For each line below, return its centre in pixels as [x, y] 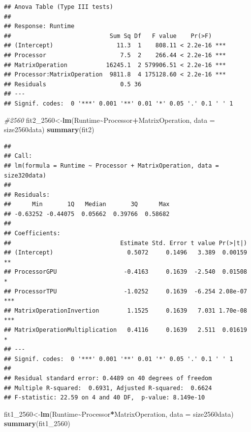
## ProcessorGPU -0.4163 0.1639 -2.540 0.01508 [125, 272]
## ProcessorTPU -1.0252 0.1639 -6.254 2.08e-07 [125, 291]
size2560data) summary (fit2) [49, 129]
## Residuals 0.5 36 [73, 84]
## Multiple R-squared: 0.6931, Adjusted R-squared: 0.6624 [108, 388]
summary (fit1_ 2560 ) [37, 423]
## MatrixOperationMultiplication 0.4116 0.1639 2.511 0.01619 [125, 330]
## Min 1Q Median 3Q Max [87, 204]
